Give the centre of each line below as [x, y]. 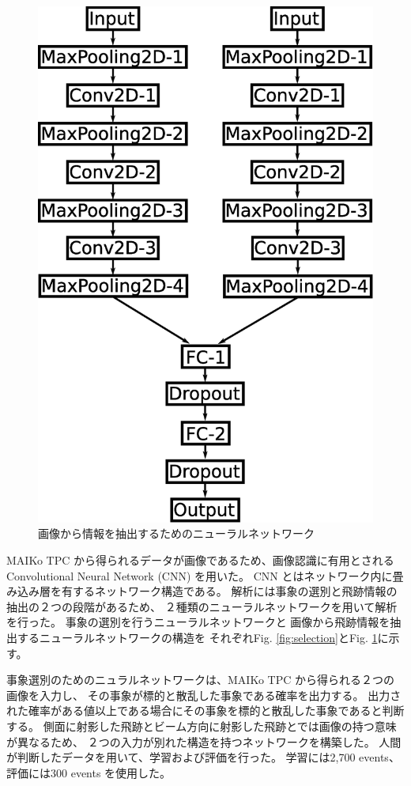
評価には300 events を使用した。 [89, 772]
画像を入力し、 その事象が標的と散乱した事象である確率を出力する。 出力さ [204, 695]
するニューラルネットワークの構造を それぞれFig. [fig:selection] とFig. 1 [197, 638]
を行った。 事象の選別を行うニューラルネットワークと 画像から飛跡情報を [198, 622]
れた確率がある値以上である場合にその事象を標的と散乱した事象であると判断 [205, 710]
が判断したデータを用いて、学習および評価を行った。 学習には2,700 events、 [203, 757]
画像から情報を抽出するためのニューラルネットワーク [176, 533]
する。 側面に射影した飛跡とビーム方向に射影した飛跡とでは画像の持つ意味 [202, 726]
